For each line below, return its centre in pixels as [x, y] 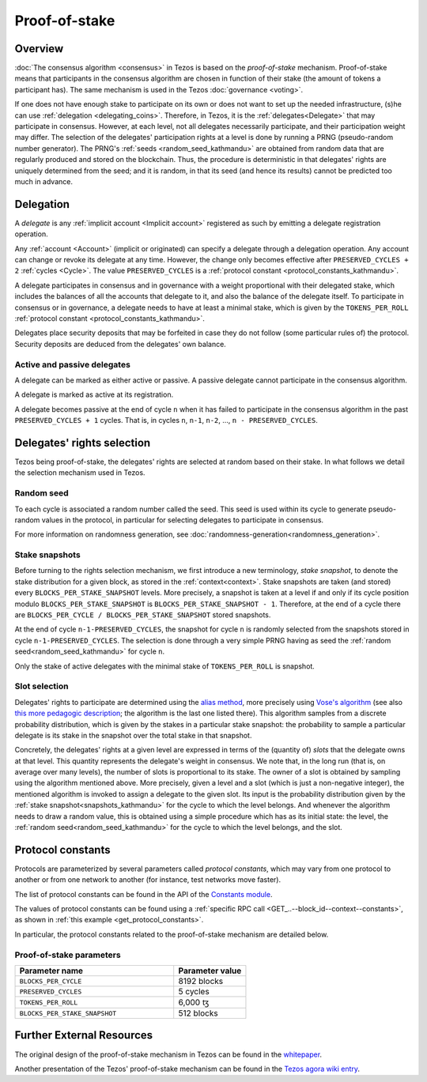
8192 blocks [201, 982]
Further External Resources [84, 1035]
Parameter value [210, 971]
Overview [39, 49]
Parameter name [51, 971]
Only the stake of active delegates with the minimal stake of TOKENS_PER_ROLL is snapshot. [165, 666]
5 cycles [194, 992]
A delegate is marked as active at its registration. [94, 394]
